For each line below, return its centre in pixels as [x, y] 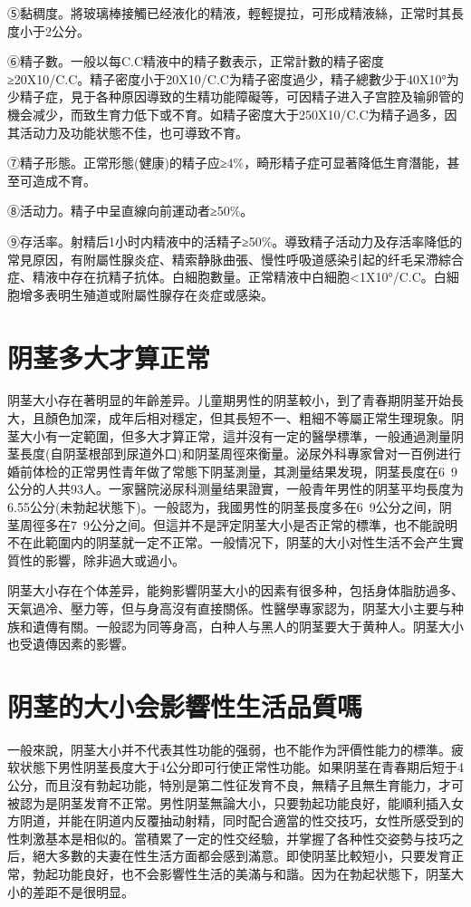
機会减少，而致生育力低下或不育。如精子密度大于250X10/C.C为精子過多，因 [232, 114]
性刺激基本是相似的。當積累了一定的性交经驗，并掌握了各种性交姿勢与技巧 [229, 838]
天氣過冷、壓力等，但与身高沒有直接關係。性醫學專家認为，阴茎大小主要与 [229, 608]
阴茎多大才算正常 [109, 357]
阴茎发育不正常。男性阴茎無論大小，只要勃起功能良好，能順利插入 [254, 802]
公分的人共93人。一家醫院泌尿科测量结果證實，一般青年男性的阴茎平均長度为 [235, 489]
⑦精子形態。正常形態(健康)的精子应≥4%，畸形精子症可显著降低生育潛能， [227, 163]
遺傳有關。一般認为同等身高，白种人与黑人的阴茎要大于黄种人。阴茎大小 [248, 626]
